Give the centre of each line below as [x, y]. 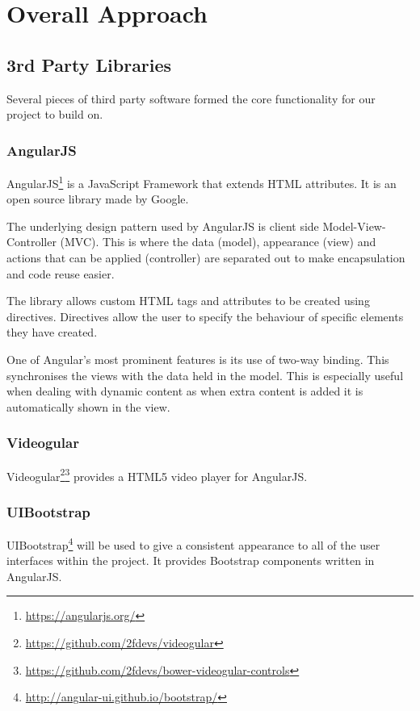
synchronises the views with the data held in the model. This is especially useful [205, 375]
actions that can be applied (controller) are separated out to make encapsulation [206, 258]
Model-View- [354, 226]
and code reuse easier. [61, 273]
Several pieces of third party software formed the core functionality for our [191, 98]
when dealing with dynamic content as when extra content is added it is [185, 391]
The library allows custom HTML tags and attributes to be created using [188, 301]
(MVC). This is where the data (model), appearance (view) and [218, 242]
